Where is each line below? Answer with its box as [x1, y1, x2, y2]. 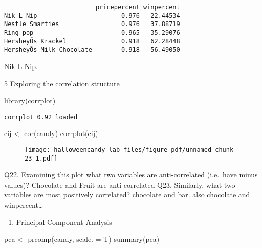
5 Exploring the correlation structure [4, 78, 120, 88]
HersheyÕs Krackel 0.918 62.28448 [4, 37, 180, 45]
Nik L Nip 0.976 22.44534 [4, 12, 180, 19]
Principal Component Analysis [16, 216, 112, 227]
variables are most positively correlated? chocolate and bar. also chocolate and [4, 189, 250, 200]
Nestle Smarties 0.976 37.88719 [4, 20, 180, 28]
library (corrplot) [4, 95, 56, 106]
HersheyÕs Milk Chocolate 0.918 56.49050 [4, 46, 180, 54]
